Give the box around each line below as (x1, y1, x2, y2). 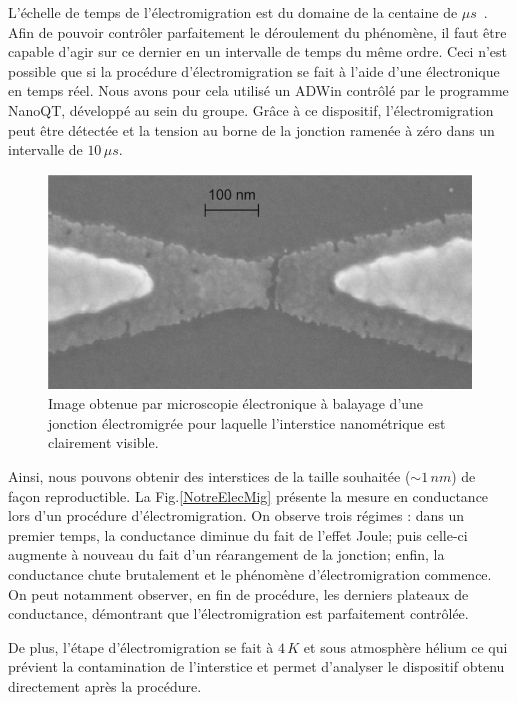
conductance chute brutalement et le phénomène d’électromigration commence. (8, 563, 492, 584)
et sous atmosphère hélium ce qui (303, 636, 508, 657)
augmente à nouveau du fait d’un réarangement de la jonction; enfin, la (8, 544, 445, 565)
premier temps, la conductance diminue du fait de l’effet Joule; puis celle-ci (8, 524, 468, 545)
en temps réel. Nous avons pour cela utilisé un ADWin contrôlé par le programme (8, 80, 509, 101)
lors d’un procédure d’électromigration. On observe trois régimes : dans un (8, 505, 465, 526)
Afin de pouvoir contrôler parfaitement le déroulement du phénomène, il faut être (8, 21, 507, 42)
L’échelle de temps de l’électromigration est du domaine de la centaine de (8, 2, 458, 22)
